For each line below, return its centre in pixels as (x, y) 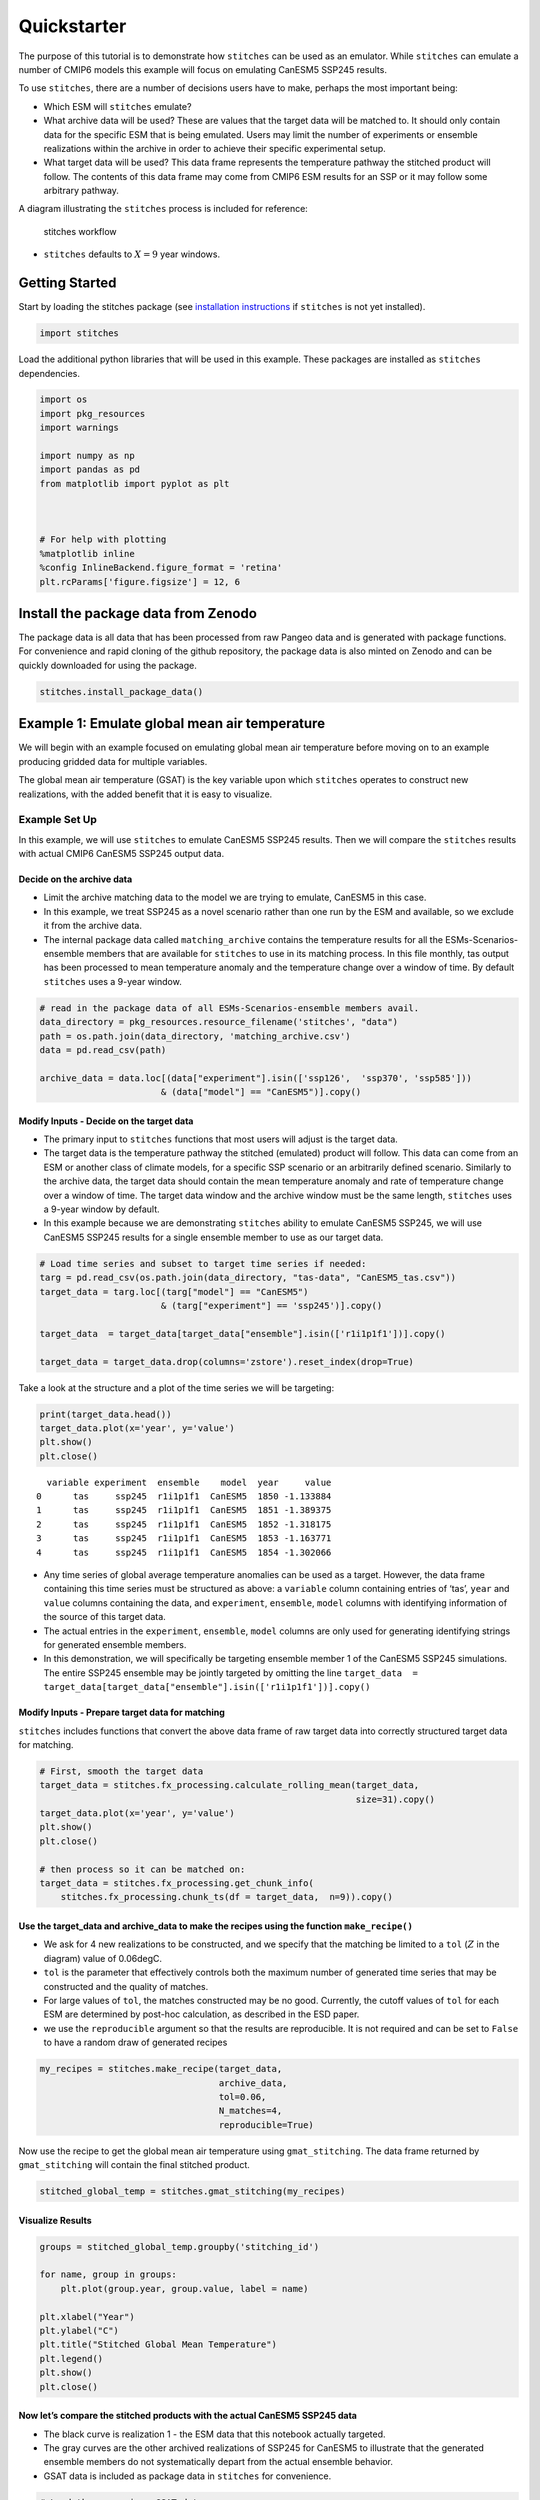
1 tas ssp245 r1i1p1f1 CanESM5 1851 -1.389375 (184, 1510)
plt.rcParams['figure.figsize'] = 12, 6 (139, 581)
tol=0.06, (242, 2096)
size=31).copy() (395, 1799)
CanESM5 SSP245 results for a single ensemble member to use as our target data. (213, 1237)
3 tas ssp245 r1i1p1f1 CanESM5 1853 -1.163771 (184, 1538)
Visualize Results (55, 2220)
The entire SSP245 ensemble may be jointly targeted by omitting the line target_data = (231, 1672)
